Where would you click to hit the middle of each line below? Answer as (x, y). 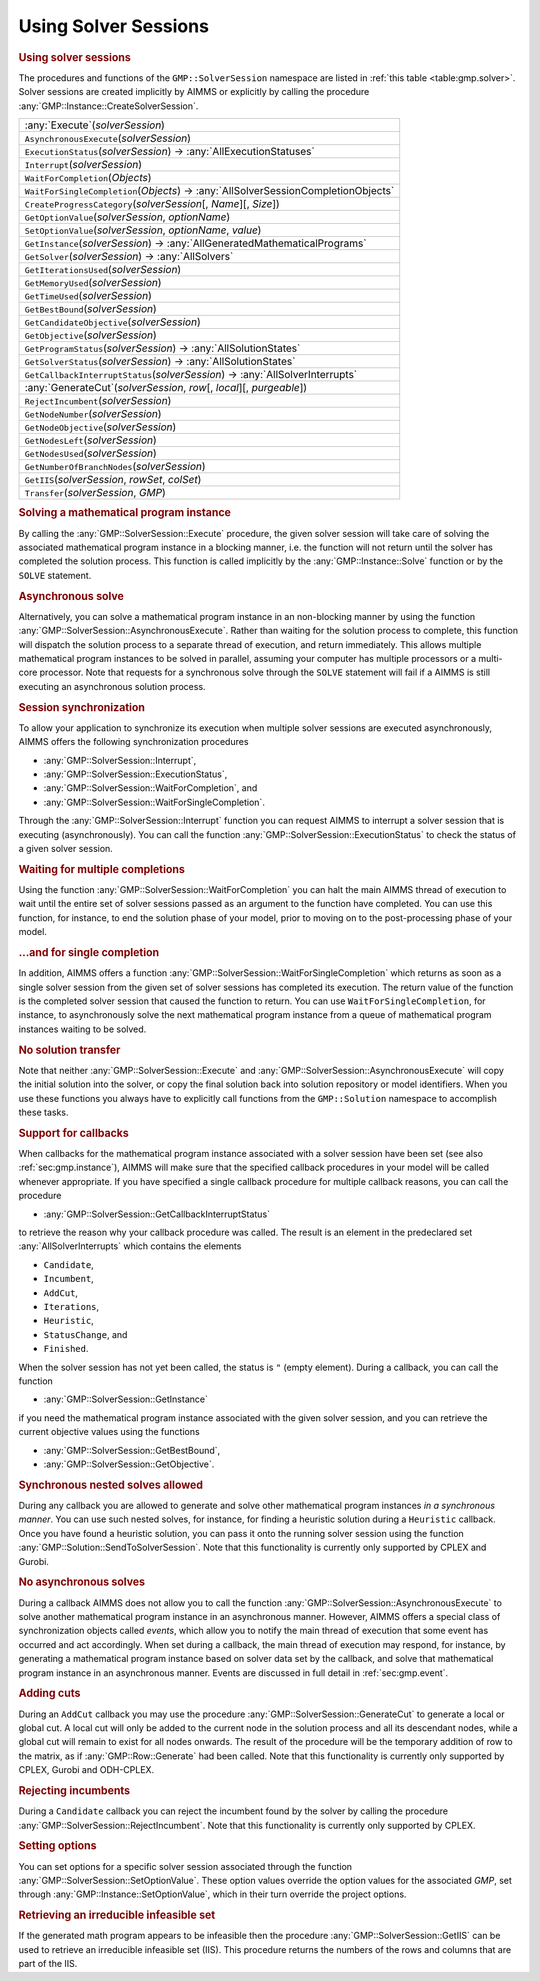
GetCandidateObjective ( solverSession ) (112, 322)
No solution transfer (69, 1050)
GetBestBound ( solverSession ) (90, 308)
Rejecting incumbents (74, 1790)
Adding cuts (49, 1693)
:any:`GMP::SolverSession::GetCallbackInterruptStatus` (156, 1214)
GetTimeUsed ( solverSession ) (88, 295)
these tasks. (43, 1112)
